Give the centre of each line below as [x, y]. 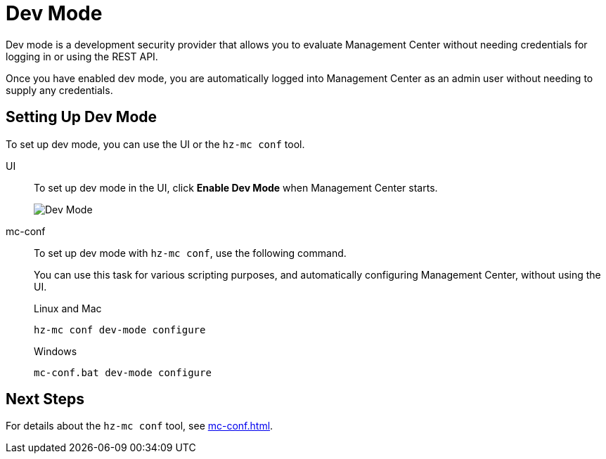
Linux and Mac [68, 308]
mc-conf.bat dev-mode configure [123, 372]
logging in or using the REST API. [82, 56]
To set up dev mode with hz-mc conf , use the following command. [190, 253]
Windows [56, 351]
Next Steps [45, 399]
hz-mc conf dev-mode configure [120, 330]
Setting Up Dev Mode [82, 117]
